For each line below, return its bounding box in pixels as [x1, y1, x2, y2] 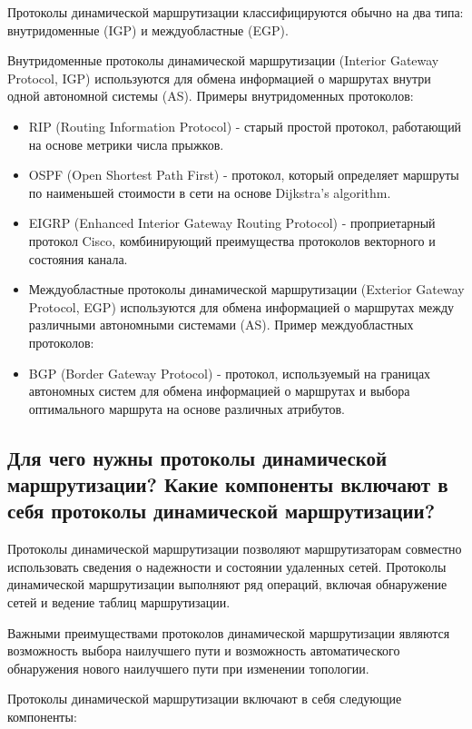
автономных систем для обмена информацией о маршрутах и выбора [28, 381, 410, 400]
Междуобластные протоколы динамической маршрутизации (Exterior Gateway [28, 280, 465, 299]
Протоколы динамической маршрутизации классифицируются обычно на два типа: [7, 3, 464, 21]
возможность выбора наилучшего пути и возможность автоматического [7, 641, 400, 660]
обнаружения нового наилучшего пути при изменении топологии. [7, 658, 369, 677]
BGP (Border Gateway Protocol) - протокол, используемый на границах [28, 363, 431, 382]
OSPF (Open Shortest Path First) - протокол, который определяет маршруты [28, 165, 459, 184]
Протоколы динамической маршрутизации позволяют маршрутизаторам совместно [7, 539, 462, 558]
